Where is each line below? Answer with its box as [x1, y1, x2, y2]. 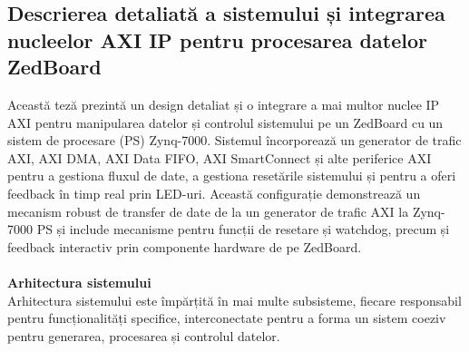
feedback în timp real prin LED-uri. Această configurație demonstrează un [7, 183, 421, 202]
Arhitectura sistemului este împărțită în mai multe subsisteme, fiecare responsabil [7, 290, 462, 309]
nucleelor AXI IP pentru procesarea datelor [7, 25, 427, 54]
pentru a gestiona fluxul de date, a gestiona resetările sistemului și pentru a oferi [7, 166, 456, 185]
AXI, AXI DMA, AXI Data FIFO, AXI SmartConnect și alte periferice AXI [7, 148, 432, 167]
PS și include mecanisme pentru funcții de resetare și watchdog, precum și [36, 220, 450, 239]
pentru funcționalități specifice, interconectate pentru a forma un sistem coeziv [7, 308, 446, 328]
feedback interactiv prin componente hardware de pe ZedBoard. [7, 237, 362, 256]
